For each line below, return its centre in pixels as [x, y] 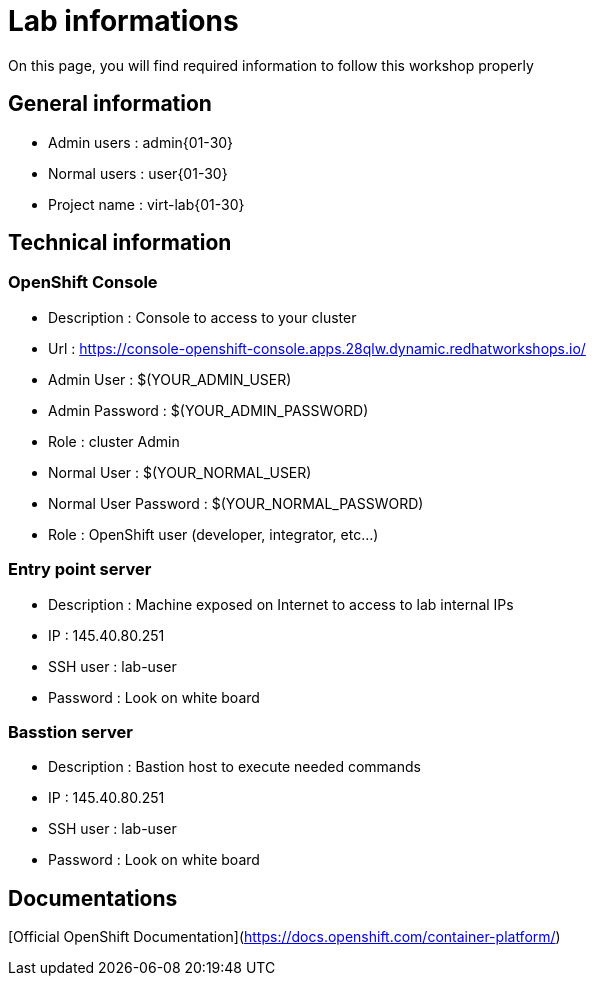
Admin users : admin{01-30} [141, 142]
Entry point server [80, 569]
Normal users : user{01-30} [138, 173]
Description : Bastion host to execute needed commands [234, 767]
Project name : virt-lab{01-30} [146, 204]
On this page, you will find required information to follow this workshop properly [271, 65]
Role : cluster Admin [114, 441]
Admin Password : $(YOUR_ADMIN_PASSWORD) [208, 410]
